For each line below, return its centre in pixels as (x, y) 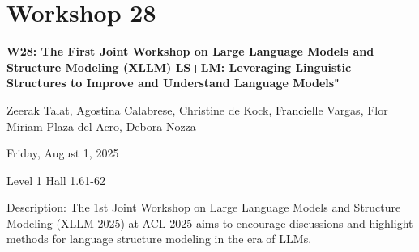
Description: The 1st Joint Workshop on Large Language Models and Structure (204, 207)
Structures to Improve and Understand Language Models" (173, 83)
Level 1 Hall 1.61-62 (56, 180)
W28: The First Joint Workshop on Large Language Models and (190, 51)
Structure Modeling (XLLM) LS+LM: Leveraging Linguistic (179, 67)
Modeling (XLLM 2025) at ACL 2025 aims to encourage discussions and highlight (210, 223)
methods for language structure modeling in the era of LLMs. (159, 239)
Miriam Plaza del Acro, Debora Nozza (101, 126)
